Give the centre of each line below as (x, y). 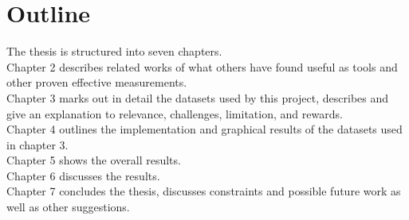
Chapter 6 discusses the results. (83, 175)
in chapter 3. (37, 144)
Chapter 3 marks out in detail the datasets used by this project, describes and (198, 97)
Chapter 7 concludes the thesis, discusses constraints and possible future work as (204, 191)
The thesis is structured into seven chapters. (114, 51)
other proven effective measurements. (97, 82)
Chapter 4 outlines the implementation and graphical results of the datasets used (204, 129)
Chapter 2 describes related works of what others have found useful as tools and (202, 66)
